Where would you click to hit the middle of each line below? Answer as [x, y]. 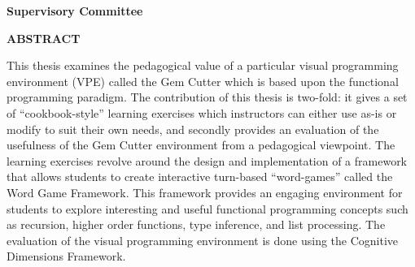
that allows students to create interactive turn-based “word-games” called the [200, 177]
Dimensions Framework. [66, 256]
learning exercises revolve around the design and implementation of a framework [207, 160]
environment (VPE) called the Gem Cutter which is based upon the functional [203, 81]
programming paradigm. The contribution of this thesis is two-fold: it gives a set [207, 97]
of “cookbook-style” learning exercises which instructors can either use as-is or [202, 112]
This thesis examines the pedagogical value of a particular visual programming [203, 65]
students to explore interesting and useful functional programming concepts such [207, 208]
